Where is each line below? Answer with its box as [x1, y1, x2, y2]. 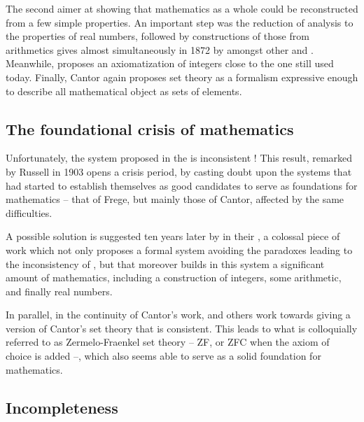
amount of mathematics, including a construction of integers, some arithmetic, [6, 270, 342, 285]
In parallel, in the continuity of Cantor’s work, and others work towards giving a [6, 307, 351, 322]
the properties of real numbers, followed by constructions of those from [6, 29, 309, 43]
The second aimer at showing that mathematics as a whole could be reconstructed [6, 1, 358, 15]
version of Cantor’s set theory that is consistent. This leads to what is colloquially [6, 321, 358, 335]
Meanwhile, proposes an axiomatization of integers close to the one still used [6, 56, 334, 71]
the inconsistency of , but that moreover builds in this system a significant [6, 256, 325, 271]
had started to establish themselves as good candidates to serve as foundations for [6, 178, 358, 192]
